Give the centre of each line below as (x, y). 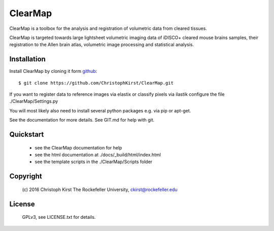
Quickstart (27, 134)
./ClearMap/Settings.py (34, 101)
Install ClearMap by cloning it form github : (53, 71)
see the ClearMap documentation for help (78, 147)
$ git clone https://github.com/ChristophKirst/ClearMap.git (96, 83)
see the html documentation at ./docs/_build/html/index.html (98, 155)
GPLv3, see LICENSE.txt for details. (59, 217)
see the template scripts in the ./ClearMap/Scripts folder (94, 162)
